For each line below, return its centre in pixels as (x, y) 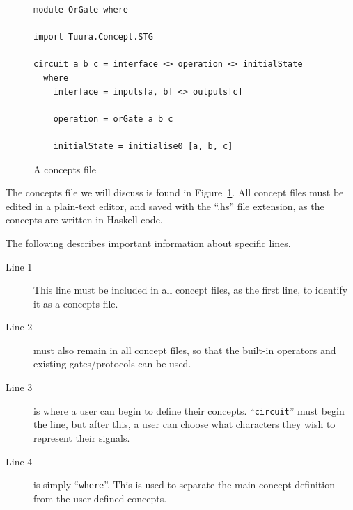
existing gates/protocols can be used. (112, 364)
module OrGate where (81, 10)
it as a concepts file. (76, 303)
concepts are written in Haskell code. (84, 220)
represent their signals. (82, 437)
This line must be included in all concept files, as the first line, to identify (191, 290)
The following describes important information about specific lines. (148, 242)
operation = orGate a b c (113, 119)
